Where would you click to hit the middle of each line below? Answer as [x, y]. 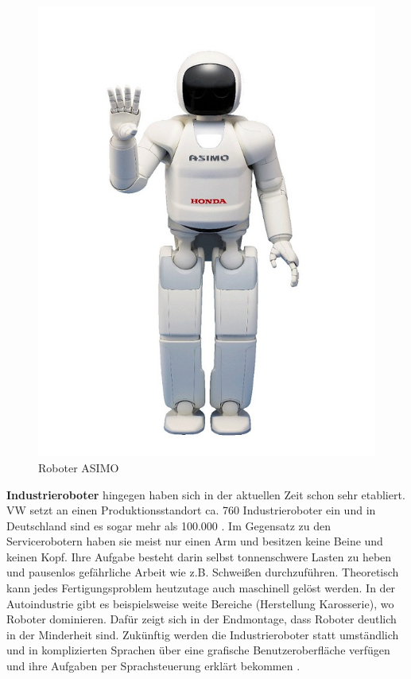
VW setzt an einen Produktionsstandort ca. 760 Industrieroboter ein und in [191, 510]
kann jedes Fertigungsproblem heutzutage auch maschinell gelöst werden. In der [201, 588]
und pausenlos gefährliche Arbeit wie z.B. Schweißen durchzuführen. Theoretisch [203, 572]
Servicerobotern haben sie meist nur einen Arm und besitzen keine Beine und [195, 541]
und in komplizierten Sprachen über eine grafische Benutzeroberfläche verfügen [198, 650]
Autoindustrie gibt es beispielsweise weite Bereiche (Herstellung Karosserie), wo [200, 603]
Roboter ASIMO [79, 467]
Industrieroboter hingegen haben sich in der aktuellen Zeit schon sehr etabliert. [206, 494]
